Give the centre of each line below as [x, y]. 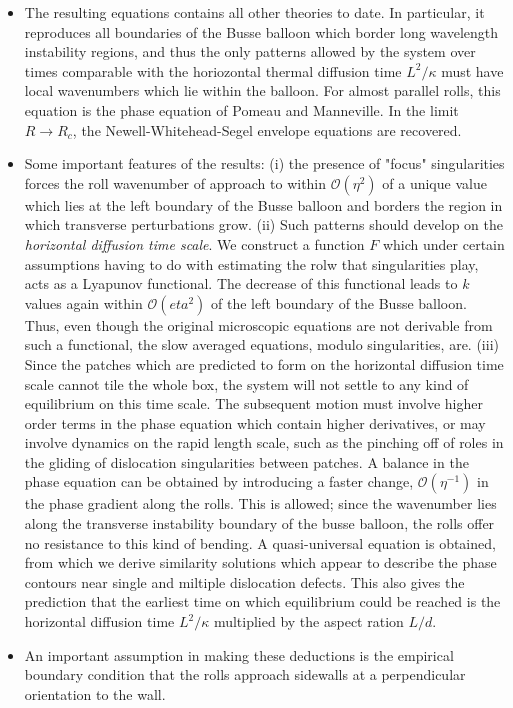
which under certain [443, 243]
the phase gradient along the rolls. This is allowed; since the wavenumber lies [260, 503]
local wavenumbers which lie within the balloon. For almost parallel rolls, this [262, 90]
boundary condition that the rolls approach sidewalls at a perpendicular [245, 674]
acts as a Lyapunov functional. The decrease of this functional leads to [241, 283]
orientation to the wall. [95, 693]
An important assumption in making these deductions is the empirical [239, 654]
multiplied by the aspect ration [308, 621]
